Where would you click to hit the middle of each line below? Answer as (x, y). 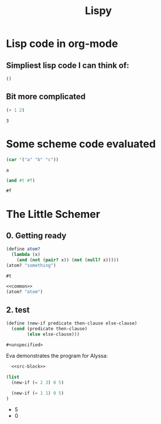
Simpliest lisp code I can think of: (68, 65)
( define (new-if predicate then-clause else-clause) (72, 323)
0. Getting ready (36, 235)
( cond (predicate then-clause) (49, 329)
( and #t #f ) (20, 180)
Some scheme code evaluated (81, 144)
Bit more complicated (46, 97)
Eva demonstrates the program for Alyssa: (57, 356)
